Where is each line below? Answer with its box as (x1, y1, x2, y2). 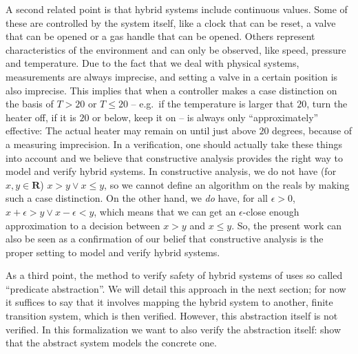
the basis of (6, 96, 54, 111)
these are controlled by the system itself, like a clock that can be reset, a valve (6, 15, 336, 30)
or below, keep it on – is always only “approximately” (92, 110, 319, 124)
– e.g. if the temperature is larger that (131, 96, 294, 111)
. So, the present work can (231, 218, 342, 232)
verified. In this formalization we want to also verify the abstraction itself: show (6, 322, 341, 336)
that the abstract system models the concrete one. (6, 335, 217, 350)
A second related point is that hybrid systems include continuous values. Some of (6, 2, 348, 16)
